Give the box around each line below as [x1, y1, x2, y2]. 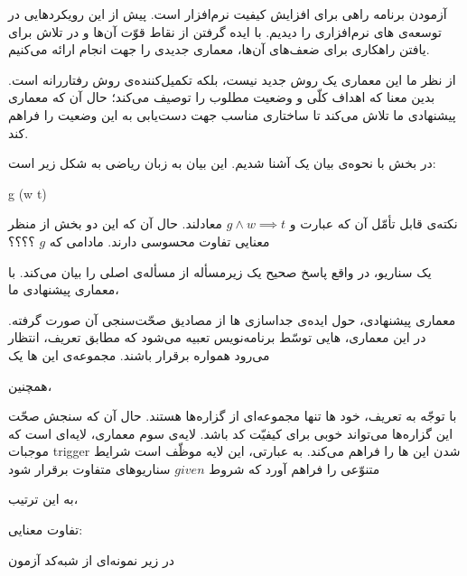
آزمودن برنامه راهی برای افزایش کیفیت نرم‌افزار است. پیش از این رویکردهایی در [8, 5, 447, 23]
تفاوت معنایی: [8, 520, 83, 539]
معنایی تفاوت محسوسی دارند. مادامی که [49, 231, 270, 250]
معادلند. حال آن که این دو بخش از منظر [8, 214, 223, 233]
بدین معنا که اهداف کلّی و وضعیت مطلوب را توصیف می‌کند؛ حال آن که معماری [8, 88, 435, 107]
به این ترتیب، [8, 489, 79, 508]
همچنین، [8, 376, 52, 395]
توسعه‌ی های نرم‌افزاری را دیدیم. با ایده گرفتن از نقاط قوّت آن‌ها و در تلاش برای [8, 22, 442, 41]
